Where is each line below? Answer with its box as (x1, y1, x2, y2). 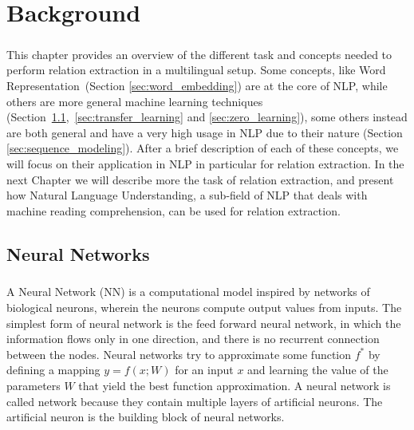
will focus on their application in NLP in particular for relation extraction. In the (6, 155, 404, 172)
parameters (6, 377, 61, 393)
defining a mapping (6, 361, 101, 378)
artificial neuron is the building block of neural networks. (6, 408, 285, 425)
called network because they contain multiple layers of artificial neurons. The (6, 393, 383, 409)
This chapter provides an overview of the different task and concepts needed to (6, 45, 392, 62)
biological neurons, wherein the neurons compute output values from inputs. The (6, 299, 402, 316)
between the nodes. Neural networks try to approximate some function (6, 345, 352, 362)
